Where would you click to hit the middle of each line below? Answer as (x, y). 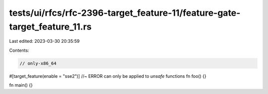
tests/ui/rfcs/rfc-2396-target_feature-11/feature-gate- (125, 13)
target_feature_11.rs (50, 27)
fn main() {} (21, 85)
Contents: (19, 50)
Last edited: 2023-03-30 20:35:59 (44, 41)
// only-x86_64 (38, 63)
